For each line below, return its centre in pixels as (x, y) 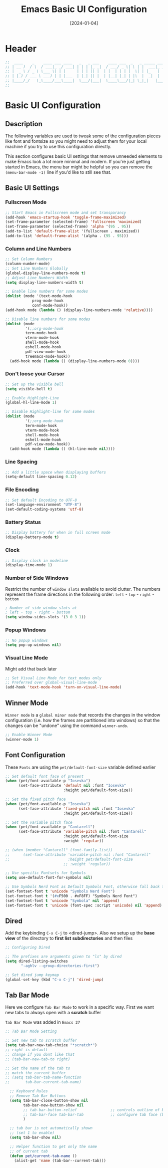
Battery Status (23, 522)
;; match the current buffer (35, 1073)
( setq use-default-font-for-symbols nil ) (49, 878)
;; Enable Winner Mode (29, 735)
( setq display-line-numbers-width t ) (44, 282)
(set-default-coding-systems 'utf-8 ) (44, 510)
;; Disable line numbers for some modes (48, 319)
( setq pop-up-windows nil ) (33, 645)
